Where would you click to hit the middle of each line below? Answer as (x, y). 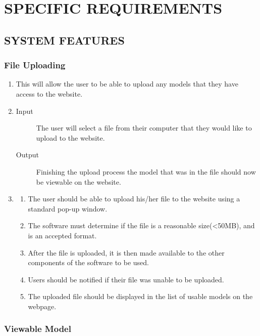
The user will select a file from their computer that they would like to (144, 128)
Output (27, 155)
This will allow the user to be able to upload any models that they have (127, 84)
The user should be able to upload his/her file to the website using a (134, 199)
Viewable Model (38, 329)
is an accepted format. (62, 235)
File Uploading (35, 65)
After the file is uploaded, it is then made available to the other (126, 252)
